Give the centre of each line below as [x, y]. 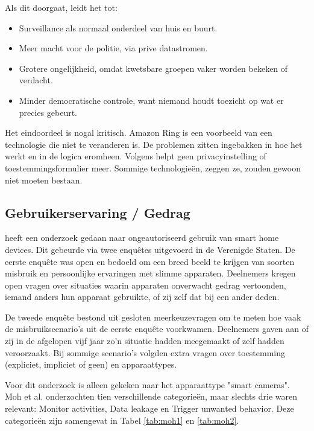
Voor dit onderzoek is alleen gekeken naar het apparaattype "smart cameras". [147, 384]
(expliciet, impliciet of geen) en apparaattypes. [91, 364]
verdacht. [36, 80]
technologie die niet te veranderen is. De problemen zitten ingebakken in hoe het [154, 144]
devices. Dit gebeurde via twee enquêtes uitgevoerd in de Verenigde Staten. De [150, 249]
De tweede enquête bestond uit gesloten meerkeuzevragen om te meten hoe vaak [153, 317]
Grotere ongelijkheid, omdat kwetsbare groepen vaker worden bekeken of [153, 68]
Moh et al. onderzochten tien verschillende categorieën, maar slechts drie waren [151, 396]
